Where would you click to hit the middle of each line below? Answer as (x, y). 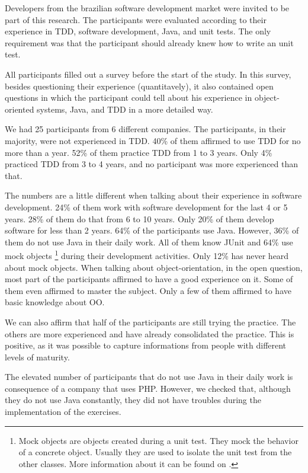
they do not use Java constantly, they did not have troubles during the (133, 400)
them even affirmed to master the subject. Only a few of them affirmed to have (148, 290)
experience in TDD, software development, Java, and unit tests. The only (138, 31)
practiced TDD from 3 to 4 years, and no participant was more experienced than (152, 164)
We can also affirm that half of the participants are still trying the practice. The (150, 322)
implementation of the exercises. (63, 412)
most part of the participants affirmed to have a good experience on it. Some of (149, 279)
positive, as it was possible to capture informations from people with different (146, 345)
